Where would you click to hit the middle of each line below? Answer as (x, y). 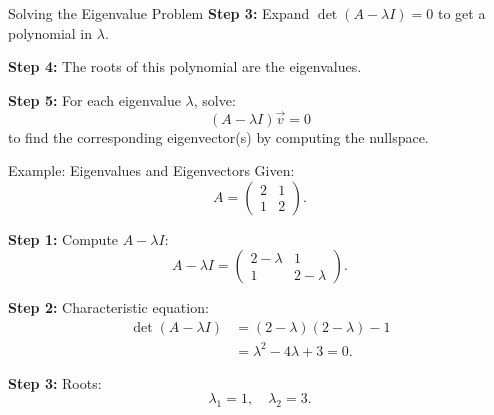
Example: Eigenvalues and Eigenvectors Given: (151, 170)
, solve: (214, 99)
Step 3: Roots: (55, 382)
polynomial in (50, 32)
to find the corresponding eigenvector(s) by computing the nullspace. (218, 136)
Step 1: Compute (63, 238)
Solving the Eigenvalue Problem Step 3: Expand (159, 13)
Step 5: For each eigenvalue (94, 99)
